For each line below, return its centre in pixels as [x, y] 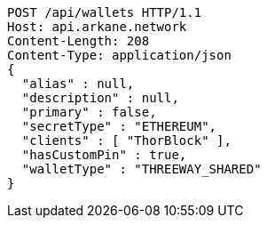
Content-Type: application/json [119, 55]
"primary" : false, [89, 112]
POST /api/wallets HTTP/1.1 [105, 12]
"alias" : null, [78, 84]
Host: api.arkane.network [97, 27]
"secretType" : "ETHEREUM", [119, 126]
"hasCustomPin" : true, [104, 155]
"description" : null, [100, 98]
